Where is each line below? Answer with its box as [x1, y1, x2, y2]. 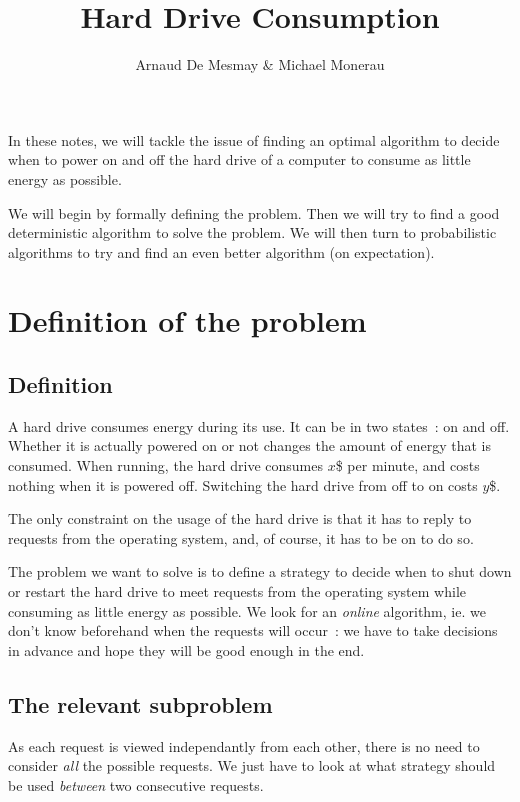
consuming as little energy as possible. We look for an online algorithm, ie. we [8, 600, 486, 621]
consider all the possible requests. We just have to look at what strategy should [8, 755, 496, 776]
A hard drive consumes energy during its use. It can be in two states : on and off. [8, 415, 510, 436]
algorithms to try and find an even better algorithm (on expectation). [8, 241, 435, 262]
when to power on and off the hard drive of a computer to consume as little [8, 149, 471, 170]
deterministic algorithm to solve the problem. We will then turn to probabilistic [8, 222, 497, 243]
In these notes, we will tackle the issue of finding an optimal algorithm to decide [8, 129, 500, 150]
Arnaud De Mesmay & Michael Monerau [135, 54, 385, 75]
